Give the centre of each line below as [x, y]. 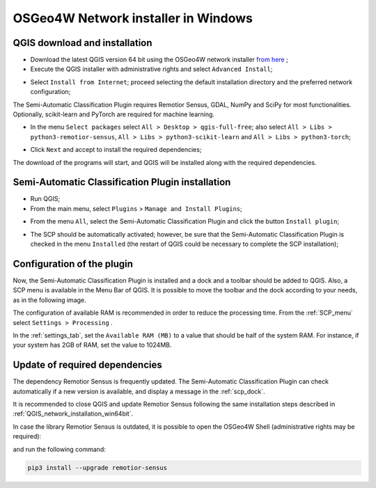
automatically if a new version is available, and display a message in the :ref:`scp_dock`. [139, 391]
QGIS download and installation [83, 43]
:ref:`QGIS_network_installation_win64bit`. [73, 414]
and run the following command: [59, 449]
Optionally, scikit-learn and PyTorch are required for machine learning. [114, 114]
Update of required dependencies [88, 365]
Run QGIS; [45, 199]
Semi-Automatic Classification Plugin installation [122, 182]
